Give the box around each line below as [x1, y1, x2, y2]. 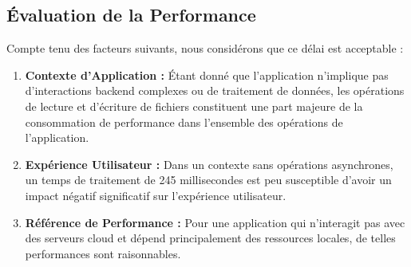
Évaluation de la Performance [6, 2, 256, 27]
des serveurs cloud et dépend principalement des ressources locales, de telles [25, 230, 396, 246]
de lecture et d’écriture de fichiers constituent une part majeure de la [25, 97, 363, 114]
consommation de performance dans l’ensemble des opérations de [25, 113, 343, 130]
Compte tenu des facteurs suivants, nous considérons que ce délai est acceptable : [6, 40, 404, 57]
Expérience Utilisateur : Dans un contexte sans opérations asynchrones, [25, 155, 393, 172]
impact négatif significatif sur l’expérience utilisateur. [25, 187, 287, 203]
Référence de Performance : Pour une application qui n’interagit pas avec [25, 214, 405, 230]
